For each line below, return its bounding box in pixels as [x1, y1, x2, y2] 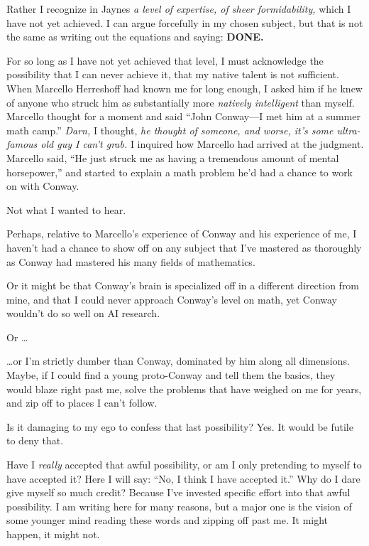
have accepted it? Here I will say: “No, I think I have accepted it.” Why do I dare [6, 471, 360, 486]
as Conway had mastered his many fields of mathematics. [6, 254, 255, 269]
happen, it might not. [6, 527, 100, 541]
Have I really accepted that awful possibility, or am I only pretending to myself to [6, 457, 362, 472]
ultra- [336, 122, 360, 137]
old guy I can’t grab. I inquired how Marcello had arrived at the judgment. [40, 136, 364, 151]
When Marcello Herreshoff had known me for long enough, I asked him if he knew [6, 80, 363, 95]
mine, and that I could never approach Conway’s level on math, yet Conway [6, 291, 338, 306]
